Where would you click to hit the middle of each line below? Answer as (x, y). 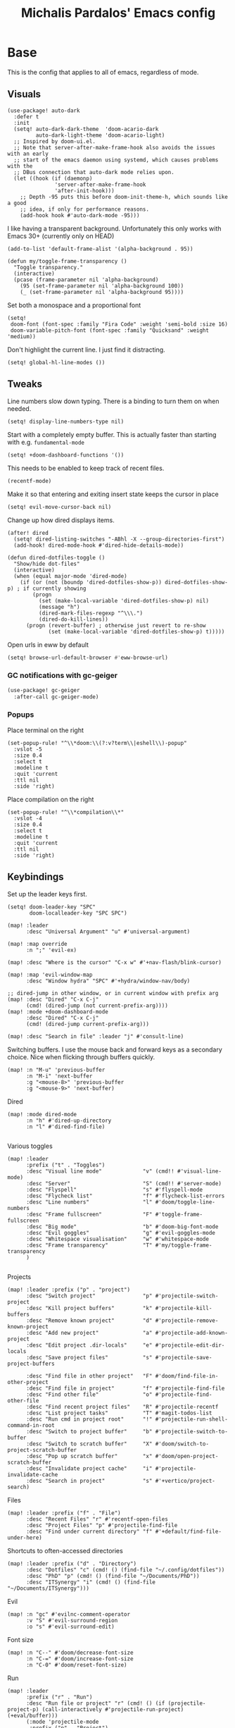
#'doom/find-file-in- (187, 1376)
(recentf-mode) (30, 481)
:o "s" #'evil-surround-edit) (70, 1627)
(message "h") (59, 607)
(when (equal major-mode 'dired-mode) (71, 576)
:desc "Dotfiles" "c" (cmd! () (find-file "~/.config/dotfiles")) (125, 1569)
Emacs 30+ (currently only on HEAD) (61, 236)
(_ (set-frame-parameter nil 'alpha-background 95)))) (102, 292)
